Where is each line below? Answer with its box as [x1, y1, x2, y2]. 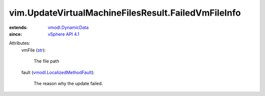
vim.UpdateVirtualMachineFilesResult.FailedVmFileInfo [9, 7, 241, 18]
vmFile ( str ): [21, 47, 46, 53]
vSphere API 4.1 [48, 31, 79, 37]
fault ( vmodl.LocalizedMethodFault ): [21, 69, 95, 75]
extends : [9, 24, 28, 30]
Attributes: [9, 40, 30, 46]
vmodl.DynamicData [48, 24, 89, 30]
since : [9, 31, 22, 37]
